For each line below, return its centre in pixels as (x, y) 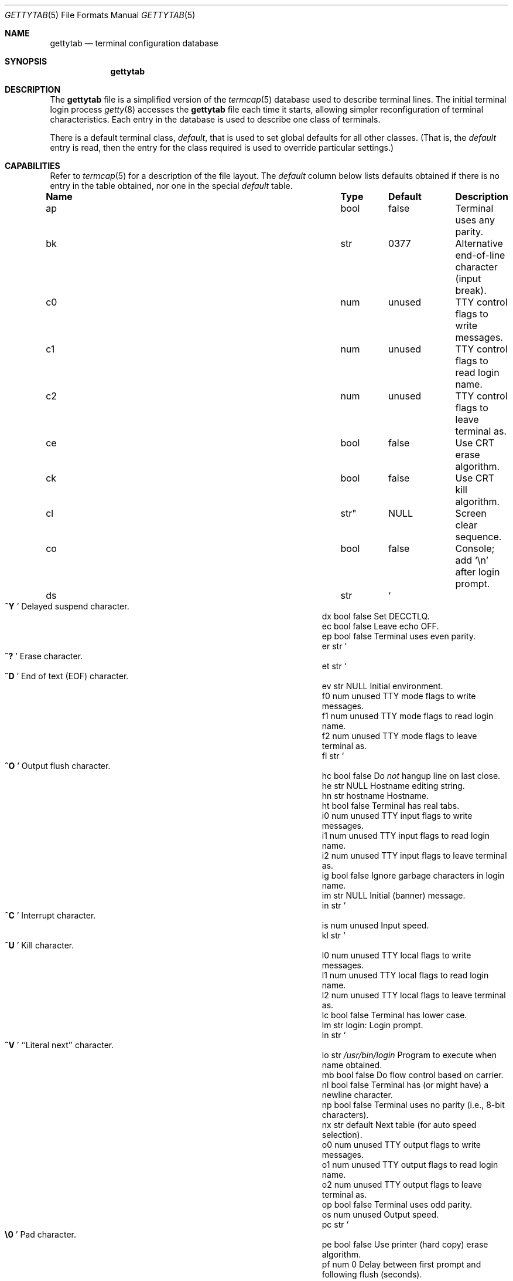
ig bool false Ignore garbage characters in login (413, 875)
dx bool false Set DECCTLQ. (376, 616)
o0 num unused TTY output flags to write (401, 1145)
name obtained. (352, 1065)
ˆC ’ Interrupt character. (50, 915)
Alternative (479, 243)
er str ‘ (334, 646)
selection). (342, 1135)
